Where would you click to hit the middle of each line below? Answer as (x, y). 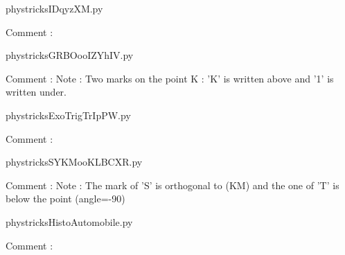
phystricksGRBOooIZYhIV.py (70, 55)
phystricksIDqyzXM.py (54, 8)
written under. (36, 92)
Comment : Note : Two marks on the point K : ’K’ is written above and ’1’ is (170, 78)
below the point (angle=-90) (65, 199)
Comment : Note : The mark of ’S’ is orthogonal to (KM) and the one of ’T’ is (172, 185)
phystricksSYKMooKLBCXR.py (74, 162)
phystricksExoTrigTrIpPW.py (68, 115)
